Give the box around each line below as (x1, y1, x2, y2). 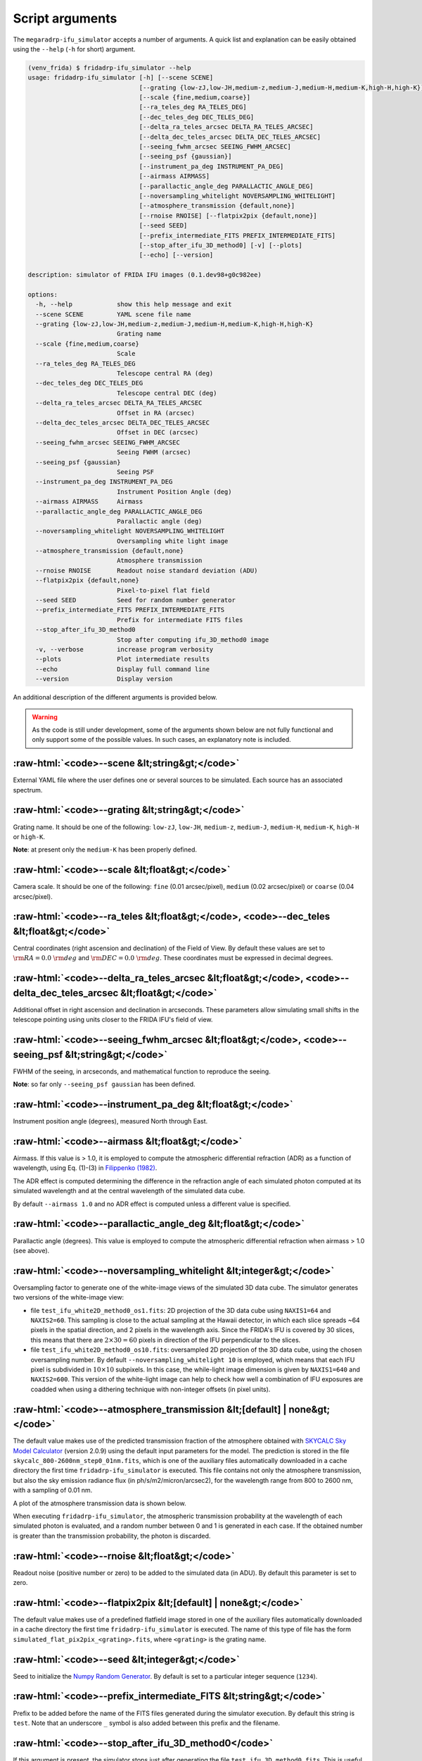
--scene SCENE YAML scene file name (35, 310, 191, 318)
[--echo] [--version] (139, 251, 214, 259)
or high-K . (13, 832, 46, 841)
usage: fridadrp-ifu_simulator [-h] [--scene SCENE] (27, 74, 214, 82)
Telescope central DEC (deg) (116, 389, 217, 397)
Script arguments (13, 11, 117, 26)
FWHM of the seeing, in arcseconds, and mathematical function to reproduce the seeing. (13, 1067, 271, 1076)
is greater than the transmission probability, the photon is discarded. (13, 1531, 211, 1540)
